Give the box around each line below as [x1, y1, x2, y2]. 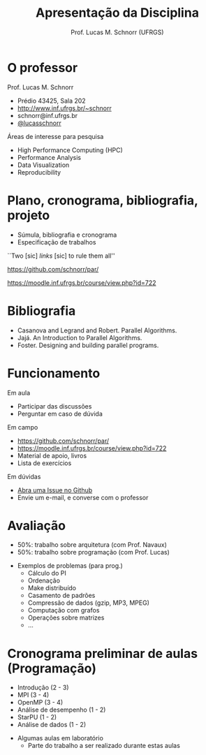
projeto [7, 207, 50, 223]
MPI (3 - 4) [17, 691, 50, 699]
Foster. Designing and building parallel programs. [17, 341, 159, 349]
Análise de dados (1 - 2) [17, 721, 87, 729]
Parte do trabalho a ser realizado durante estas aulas [27, 742, 180, 750]
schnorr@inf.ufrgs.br [17, 111, 78, 119]
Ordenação [27, 576, 61, 585]
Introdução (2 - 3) [17, 683, 69, 692]
